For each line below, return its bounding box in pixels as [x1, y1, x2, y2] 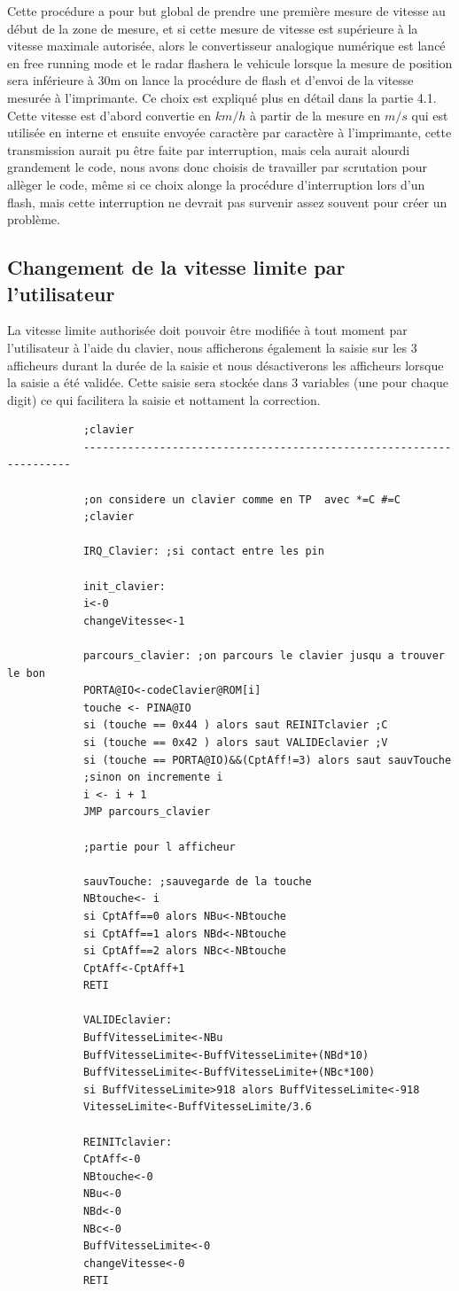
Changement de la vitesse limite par [7, 253, 346, 281]
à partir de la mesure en [250, 105, 381, 124]
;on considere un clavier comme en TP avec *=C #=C [82, 493, 401, 506]
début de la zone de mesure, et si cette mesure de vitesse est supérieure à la [7, 19, 418, 37]
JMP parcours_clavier [82, 805, 211, 819]
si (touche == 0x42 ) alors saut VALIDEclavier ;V [82, 735, 388, 749]
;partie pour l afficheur [82, 840, 236, 853]
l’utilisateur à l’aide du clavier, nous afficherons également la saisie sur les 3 [7, 338, 417, 356]
